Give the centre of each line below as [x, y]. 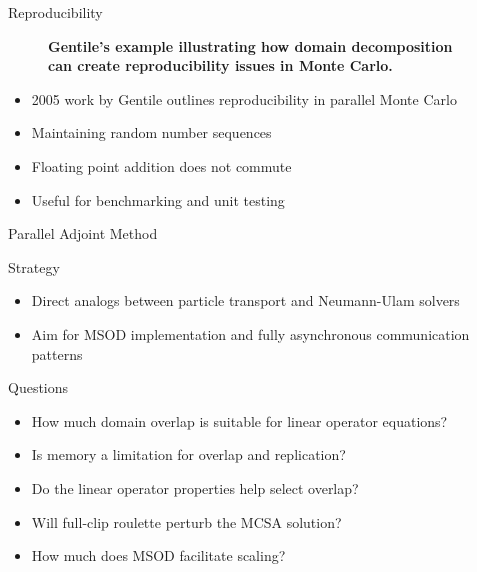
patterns [57, 353]
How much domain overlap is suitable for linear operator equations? [239, 420]
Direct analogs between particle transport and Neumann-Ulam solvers [245, 300]
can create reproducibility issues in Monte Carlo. [220, 65]
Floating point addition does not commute [161, 165]
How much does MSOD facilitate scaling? [158, 555]
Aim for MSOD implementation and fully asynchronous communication [250, 333]
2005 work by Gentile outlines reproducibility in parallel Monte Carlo [244, 98]
